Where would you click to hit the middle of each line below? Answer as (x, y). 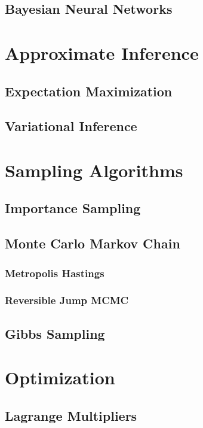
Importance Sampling (73, 208)
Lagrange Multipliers (71, 415)
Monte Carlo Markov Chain (93, 243)
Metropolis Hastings (55, 273)
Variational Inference (71, 126)
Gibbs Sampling (55, 333)
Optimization (60, 377)
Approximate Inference (102, 52)
